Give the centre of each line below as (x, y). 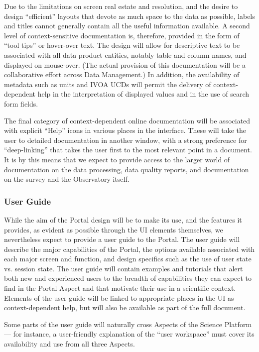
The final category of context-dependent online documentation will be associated (127, 120)
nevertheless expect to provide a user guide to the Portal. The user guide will (122, 239)
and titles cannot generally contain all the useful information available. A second (127, 26)
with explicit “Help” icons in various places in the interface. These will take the (125, 130)
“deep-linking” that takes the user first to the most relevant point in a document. (128, 150)
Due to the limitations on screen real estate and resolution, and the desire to (121, 6)
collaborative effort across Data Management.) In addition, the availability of (122, 74)
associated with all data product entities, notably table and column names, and (125, 55)
